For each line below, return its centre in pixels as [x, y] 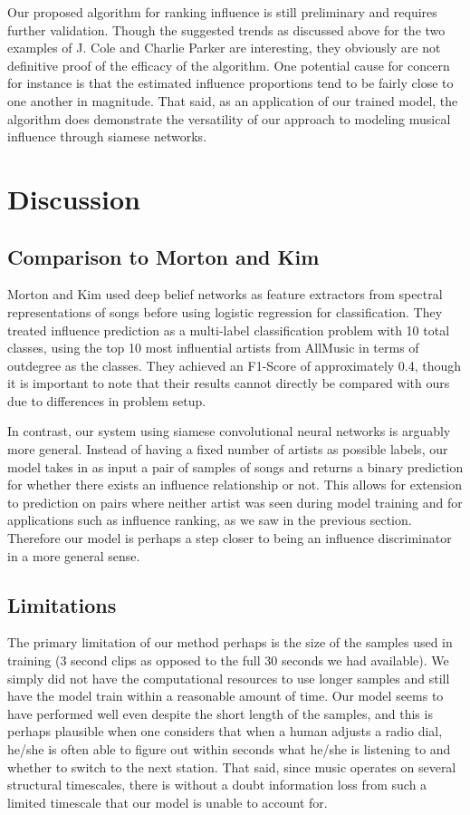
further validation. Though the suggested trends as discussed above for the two [226, 29]
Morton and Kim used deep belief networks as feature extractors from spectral [225, 294]
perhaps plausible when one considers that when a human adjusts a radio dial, [225, 731]
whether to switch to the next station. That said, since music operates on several [232, 766]
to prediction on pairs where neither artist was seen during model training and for [235, 502]
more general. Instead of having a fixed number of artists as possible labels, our [228, 449]
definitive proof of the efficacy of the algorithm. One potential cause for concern [229, 65]
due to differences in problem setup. [107, 400]
